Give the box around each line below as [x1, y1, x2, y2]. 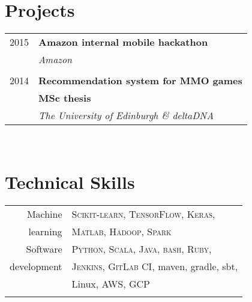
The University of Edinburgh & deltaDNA [38, 108, 214, 123]
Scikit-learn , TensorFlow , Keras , [71, 206, 215, 221]
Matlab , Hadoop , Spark [71, 224, 172, 238]
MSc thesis [38, 91, 91, 105]
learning [28, 224, 62, 238]
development [10, 259, 62, 273]
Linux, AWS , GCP [71, 276, 150, 291]
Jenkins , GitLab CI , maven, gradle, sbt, [71, 259, 238, 273]
